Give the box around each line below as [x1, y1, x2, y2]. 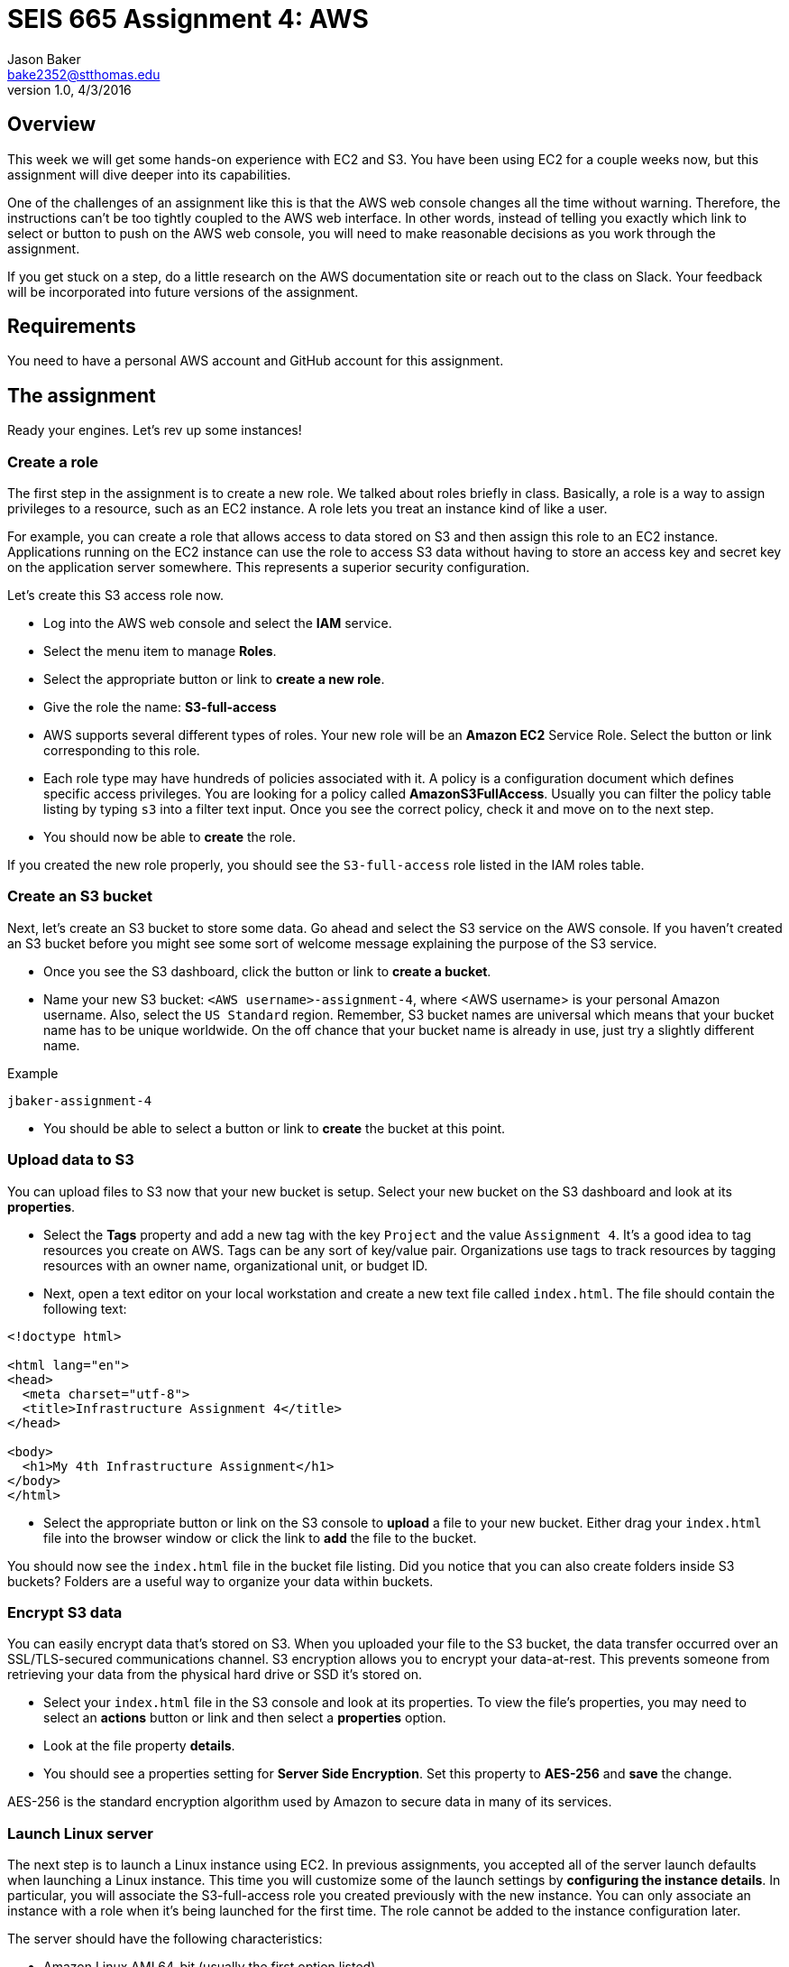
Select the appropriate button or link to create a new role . [43, 671, 385, 688]
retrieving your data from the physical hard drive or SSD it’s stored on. [7, 1667, 423, 1683]
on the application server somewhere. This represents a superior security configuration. [7, 559, 530, 576]
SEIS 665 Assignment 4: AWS [7, 4, 369, 34]
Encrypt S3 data [7, 1602, 123, 1621]
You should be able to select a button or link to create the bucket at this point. [43, 1120, 506, 1136]
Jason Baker [7, 51, 81, 67]
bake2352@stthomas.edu [7, 66, 161, 82]
